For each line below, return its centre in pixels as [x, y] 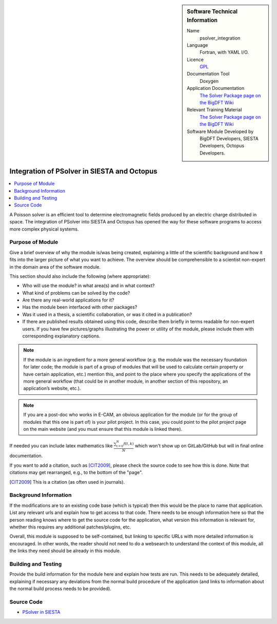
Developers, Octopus [222, 146]
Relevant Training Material [214, 110]
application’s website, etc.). [52, 388]
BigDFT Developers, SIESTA [229, 138]
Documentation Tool [208, 74]
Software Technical [212, 12]
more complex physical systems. [44, 229]
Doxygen [209, 81]
